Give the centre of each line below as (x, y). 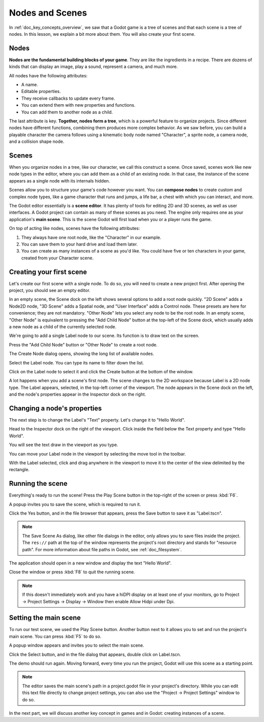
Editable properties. (41, 91)
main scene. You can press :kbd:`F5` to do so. (55, 636)
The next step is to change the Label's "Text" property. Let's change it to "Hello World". (97, 420)
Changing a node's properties (55, 408)
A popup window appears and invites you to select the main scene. (77, 645)
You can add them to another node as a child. (67, 112)
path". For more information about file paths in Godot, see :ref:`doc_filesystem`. (102, 549)
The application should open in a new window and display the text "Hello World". (90, 563)
